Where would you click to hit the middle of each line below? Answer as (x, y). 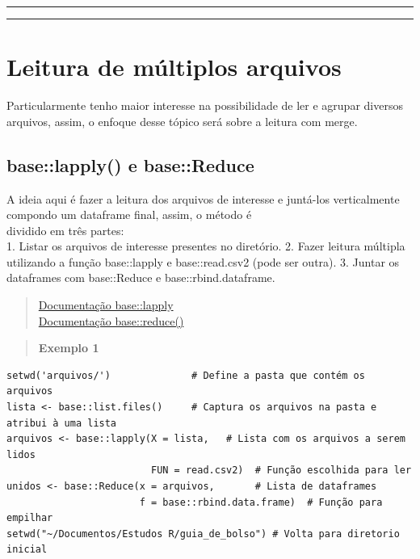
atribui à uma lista (62, 423)
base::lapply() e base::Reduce (130, 164)
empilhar (30, 518)
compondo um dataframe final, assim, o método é (129, 214)
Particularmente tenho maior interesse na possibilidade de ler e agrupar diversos (205, 105)
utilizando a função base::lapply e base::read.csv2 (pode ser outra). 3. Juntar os (203, 261)
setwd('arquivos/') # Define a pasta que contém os (186, 375)
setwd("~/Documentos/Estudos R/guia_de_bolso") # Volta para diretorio (203, 534)
